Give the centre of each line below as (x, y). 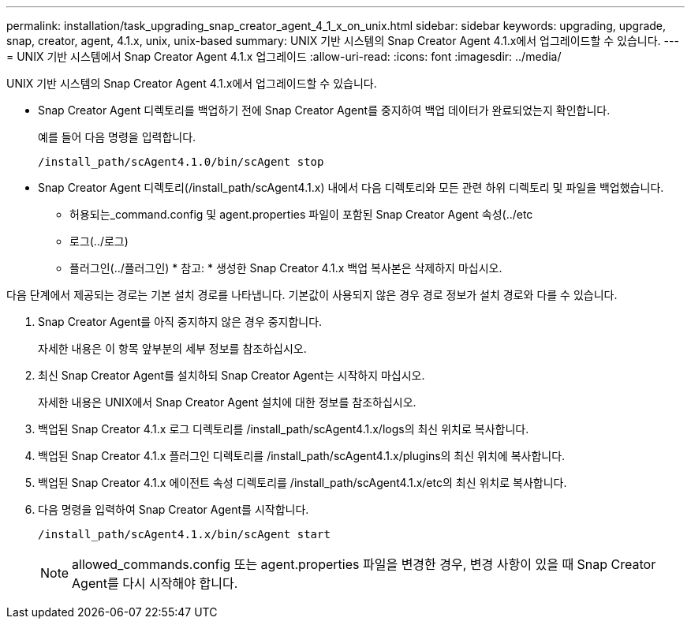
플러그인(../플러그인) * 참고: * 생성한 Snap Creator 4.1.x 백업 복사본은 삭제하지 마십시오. (286, 268)
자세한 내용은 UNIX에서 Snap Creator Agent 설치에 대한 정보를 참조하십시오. (227, 402)
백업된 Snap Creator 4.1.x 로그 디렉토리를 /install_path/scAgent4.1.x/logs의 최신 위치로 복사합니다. (284, 429)
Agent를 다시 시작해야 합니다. (155, 583)
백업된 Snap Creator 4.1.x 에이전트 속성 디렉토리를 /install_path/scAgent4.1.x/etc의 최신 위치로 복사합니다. (303, 483)
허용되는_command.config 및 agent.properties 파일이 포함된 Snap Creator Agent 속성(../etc (301, 214)
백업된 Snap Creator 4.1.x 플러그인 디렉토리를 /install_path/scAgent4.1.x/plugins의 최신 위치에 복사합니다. (302, 456)
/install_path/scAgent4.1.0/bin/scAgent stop (181, 162)
